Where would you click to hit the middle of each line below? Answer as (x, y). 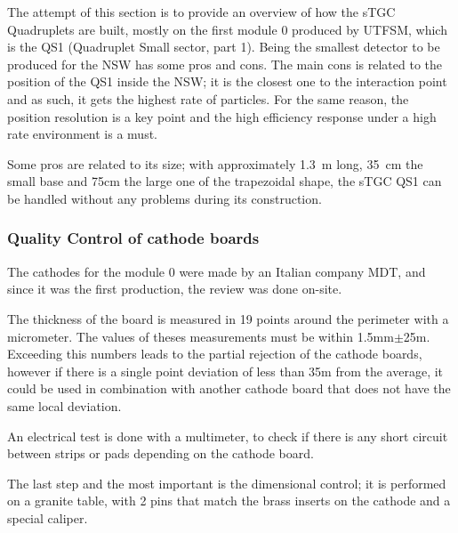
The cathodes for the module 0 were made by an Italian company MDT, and (217, 271)
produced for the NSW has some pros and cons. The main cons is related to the (225, 64)
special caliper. (48, 517)
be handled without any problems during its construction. (165, 198)
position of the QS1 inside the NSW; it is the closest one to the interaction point (227, 81)
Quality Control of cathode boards (133, 238)
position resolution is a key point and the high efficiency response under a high (222, 116)
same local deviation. (64, 405)
